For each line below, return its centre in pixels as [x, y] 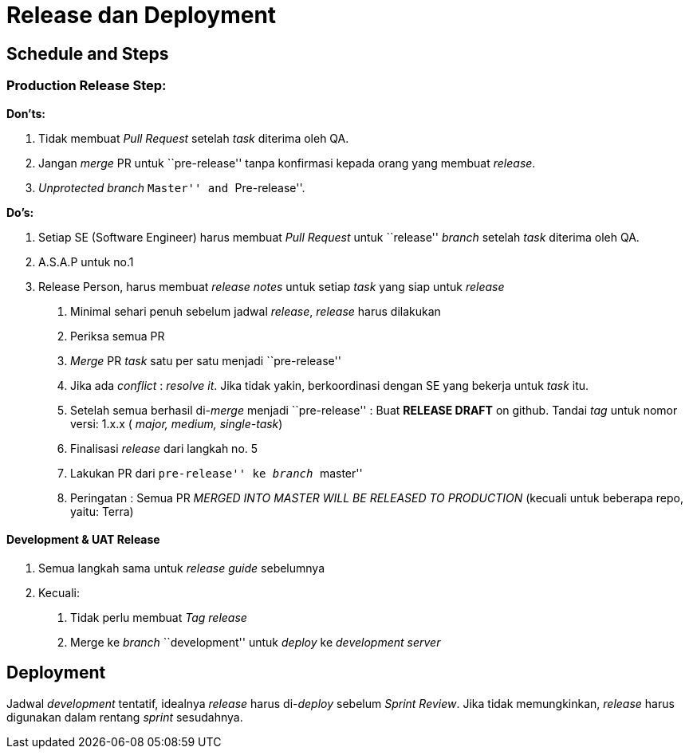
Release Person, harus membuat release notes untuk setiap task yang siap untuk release [272, 286]
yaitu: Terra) [102, 511]
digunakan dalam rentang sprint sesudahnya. [125, 717]
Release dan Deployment [142, 15]
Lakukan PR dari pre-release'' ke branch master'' [217, 473]
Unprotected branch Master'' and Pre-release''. [172, 187]
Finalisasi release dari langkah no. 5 [164, 448]
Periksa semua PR [118, 336]
